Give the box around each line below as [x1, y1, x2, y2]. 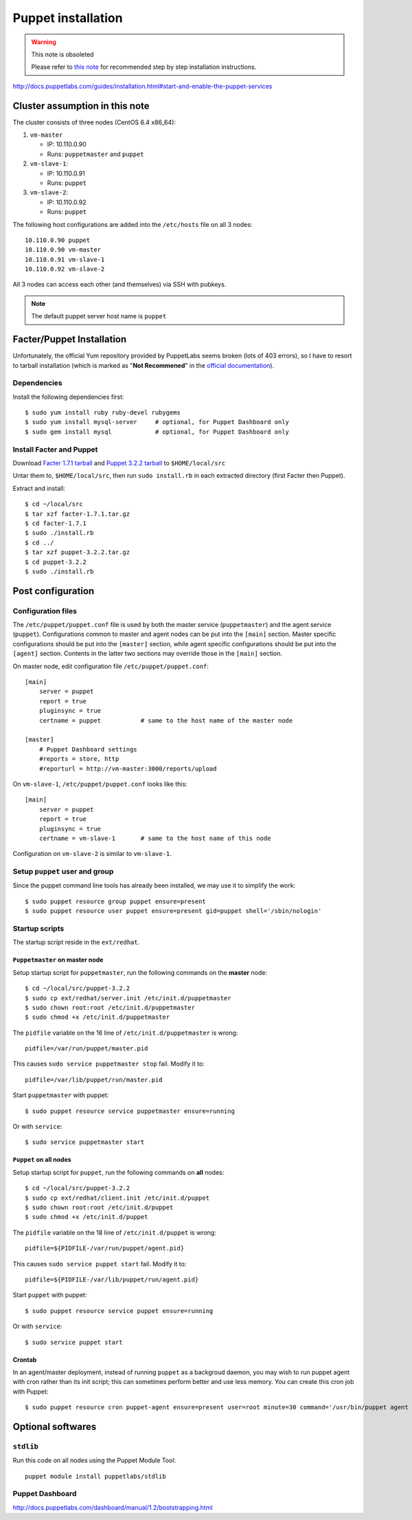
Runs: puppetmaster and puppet [47, 150, 144, 158]
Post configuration [12, 585, 95, 597]
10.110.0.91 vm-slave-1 [25, 255, 105, 263]
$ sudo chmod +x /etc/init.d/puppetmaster [25, 1013, 170, 1021]
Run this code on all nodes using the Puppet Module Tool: [12, 1456, 176, 1464]
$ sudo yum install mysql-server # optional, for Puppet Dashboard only [25, 418, 290, 426]
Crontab [12, 1355, 37, 1364]
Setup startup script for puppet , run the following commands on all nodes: [12, 1168, 225, 1176]
